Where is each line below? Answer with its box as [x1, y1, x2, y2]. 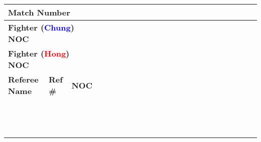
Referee [8, 73, 39, 85]
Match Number [8, 6, 70, 18]
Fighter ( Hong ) [8, 47, 70, 59]
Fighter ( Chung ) [8, 21, 74, 33]
